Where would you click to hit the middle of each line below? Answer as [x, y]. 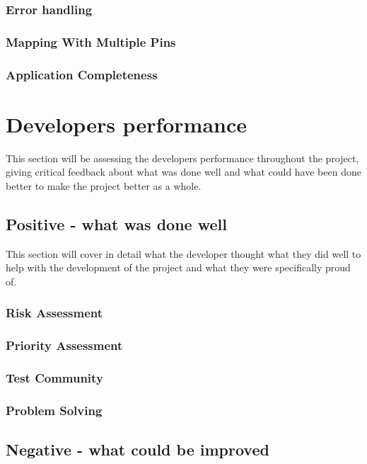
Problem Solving [54, 410]
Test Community [54, 378]
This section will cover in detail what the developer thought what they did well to [183, 253]
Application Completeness [82, 74]
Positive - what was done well [116, 223]
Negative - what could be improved [138, 449]
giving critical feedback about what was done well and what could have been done [183, 172]
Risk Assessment [54, 313]
